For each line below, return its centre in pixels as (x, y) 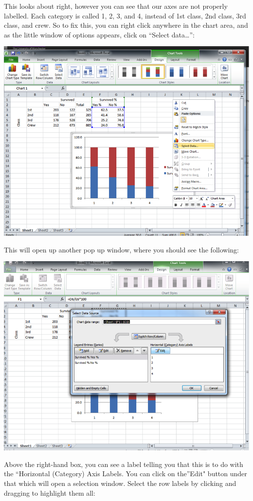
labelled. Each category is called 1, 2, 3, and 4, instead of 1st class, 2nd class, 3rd (125, 15)
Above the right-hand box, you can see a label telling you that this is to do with (124, 464)
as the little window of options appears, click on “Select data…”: (99, 34)
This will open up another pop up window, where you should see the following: (121, 249)
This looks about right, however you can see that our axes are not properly (116, 6)
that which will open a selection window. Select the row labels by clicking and (120, 483)
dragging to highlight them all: (50, 492)
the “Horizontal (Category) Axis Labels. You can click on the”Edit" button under (126, 474)
